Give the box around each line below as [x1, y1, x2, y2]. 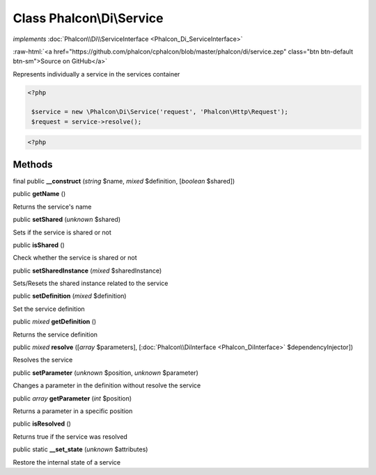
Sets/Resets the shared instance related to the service [13, 279, 169, 288]
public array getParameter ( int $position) [13, 394, 132, 403]
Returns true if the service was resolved [13, 432, 128, 441]
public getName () [13, 190, 66, 198]
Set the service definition [13, 305, 85, 313]
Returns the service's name [13, 202, 92, 211]
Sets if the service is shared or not [13, 228, 111, 236]
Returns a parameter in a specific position [13, 407, 133, 415]
